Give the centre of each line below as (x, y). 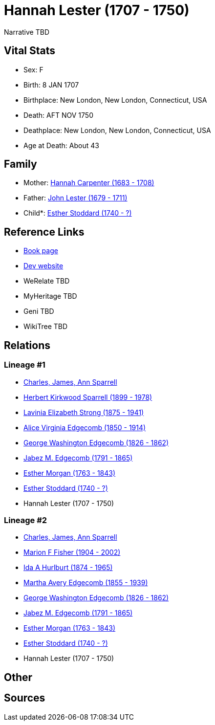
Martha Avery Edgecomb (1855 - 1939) (86, 583)
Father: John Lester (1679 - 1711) (75, 198)
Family (21, 164)
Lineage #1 (25, 365)
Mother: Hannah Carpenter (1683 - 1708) (89, 183)
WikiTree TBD (46, 327)
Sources (25, 698)
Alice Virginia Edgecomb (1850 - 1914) (85, 427)
